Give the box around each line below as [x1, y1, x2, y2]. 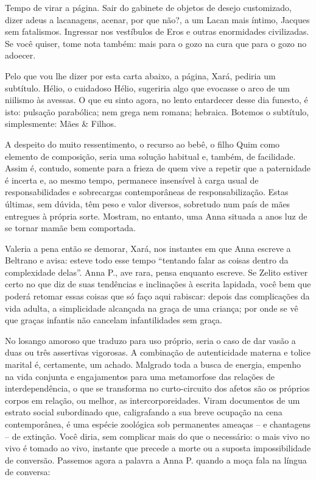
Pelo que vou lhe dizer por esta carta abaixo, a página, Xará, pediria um [5, 69, 276, 82]
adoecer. [5, 49, 36, 62]
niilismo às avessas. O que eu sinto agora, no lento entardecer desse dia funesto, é [5, 93, 308, 106]
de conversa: [5, 465, 51, 478]
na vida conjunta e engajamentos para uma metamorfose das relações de [5, 370, 275, 382]
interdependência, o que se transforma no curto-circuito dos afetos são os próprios [5, 382, 310, 395]
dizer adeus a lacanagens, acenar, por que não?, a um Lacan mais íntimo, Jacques [5, 13, 310, 26]
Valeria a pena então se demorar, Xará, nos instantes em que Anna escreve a [5, 242, 291, 254]
